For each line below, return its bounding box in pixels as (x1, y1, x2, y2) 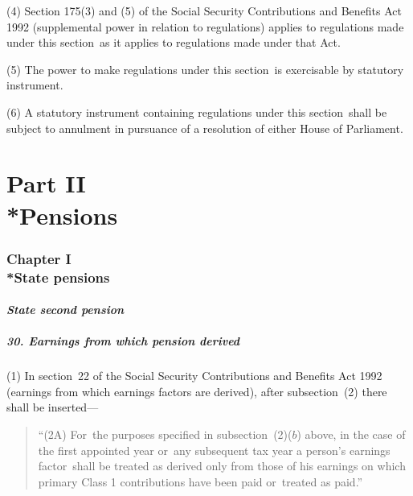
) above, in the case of (296, 426, 406, 443)
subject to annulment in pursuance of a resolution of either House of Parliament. (6, 119, 403, 136)
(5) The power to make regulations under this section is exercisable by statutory (6, 60, 404, 77)
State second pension (6, 301, 125, 318)
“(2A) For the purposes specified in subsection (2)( (38, 426, 292, 443)
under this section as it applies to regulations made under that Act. (6, 34, 341, 51)
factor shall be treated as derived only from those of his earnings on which (38, 457, 406, 474)
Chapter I (6, 248, 72, 268)
